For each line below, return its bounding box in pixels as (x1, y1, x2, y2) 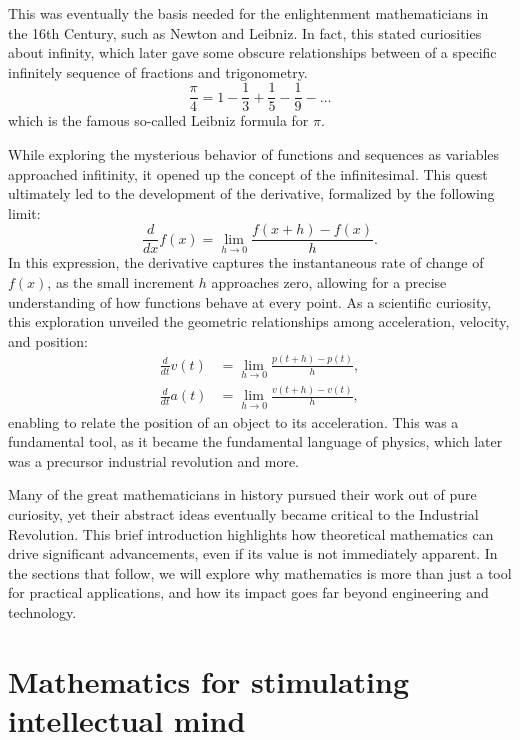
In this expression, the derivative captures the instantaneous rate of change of (8, 252, 484, 273)
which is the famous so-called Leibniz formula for (8, 110, 309, 131)
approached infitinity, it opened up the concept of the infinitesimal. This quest (8, 163, 488, 184)
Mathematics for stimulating (8, 660, 409, 701)
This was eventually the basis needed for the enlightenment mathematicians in (8, 3, 489, 23)
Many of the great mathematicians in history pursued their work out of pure (8, 484, 477, 505)
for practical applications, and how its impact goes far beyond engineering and (8, 582, 489, 603)
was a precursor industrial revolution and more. (8, 450, 299, 471)
